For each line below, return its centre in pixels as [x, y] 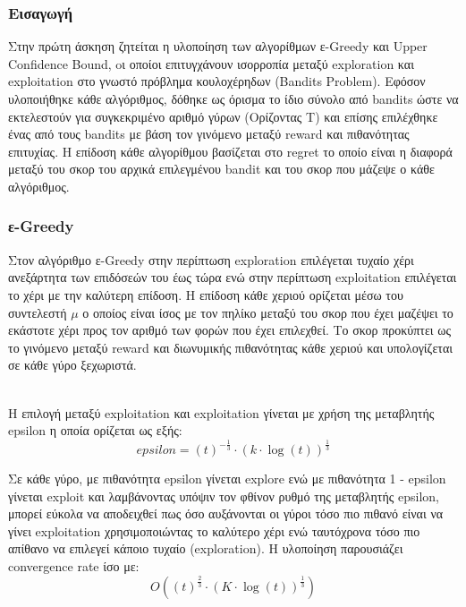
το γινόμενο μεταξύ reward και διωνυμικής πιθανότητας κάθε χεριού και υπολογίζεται [230, 347]
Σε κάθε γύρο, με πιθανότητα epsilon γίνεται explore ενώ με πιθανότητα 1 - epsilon [227, 479]
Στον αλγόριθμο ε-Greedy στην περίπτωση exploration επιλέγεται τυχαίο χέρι [211, 259]
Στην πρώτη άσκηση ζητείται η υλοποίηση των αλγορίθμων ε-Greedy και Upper [218, 46]
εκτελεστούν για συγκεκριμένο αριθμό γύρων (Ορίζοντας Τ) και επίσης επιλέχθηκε [223, 116]
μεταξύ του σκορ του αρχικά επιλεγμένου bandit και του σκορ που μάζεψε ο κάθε [221, 169]
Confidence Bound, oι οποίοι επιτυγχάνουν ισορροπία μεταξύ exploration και [211, 63]
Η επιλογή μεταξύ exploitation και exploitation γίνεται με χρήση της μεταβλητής [221, 412]
